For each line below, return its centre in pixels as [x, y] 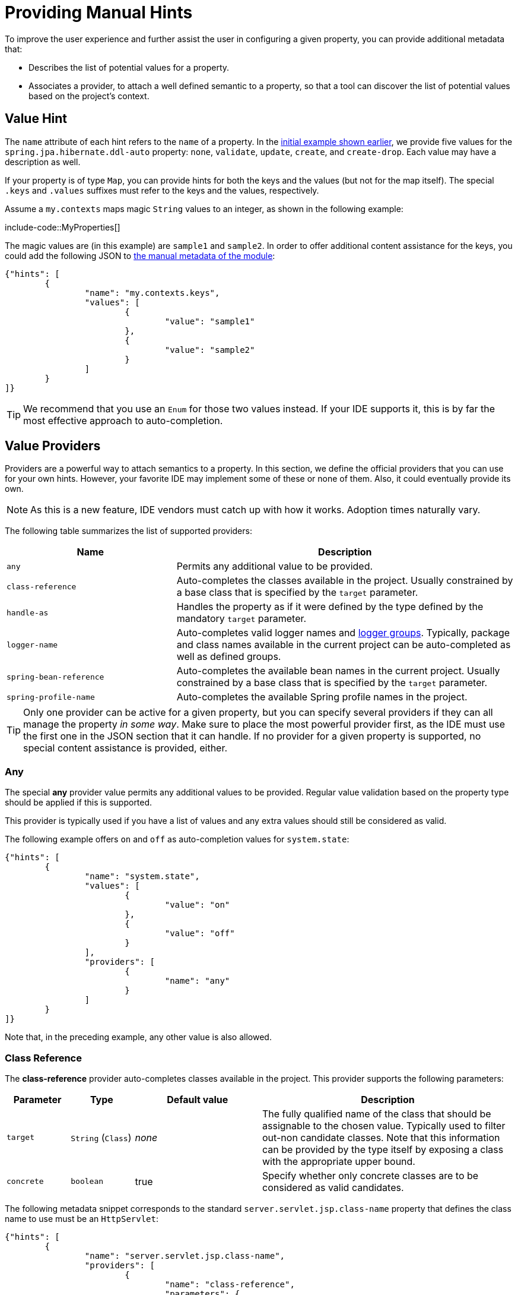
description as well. [43, 162]
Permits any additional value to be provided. [275, 566]
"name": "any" [197, 981]
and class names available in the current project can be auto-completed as [344, 645]
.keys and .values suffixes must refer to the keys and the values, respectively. [162, 190]
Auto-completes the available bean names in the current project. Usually [338, 671]
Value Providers [53, 446]
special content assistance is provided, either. [125, 748]
